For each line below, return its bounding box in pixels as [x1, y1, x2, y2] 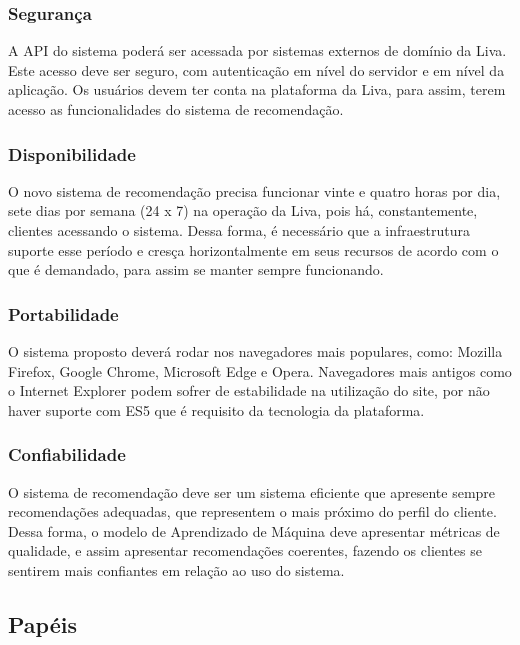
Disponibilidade [8, 141, 136, 166]
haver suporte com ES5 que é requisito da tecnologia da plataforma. [8, 399, 425, 420]
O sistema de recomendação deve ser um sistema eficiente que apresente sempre [8, 481, 496, 502]
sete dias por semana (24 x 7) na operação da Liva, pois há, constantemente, [8, 200, 478, 221]
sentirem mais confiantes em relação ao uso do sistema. [8, 559, 345, 580]
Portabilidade [8, 301, 119, 326]
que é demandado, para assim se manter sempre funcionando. [8, 259, 384, 280]
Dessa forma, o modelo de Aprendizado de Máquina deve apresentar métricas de [8, 520, 500, 541]
